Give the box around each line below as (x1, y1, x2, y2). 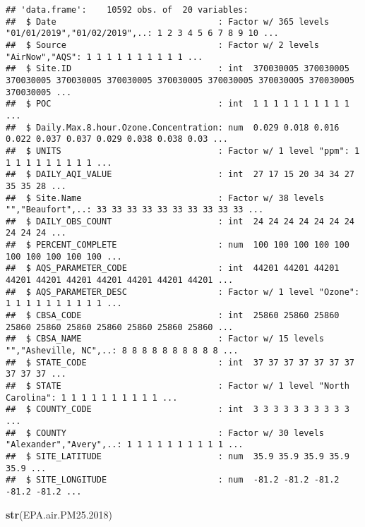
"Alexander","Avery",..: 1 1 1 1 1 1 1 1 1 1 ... (6, 440, 244, 450)
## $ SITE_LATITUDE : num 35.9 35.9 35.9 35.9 (6, 451, 349, 461)
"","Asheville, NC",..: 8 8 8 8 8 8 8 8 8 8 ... (6, 346, 239, 356)
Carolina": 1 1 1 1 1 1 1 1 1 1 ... (6, 392, 178, 403)
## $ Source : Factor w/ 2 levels (6, 40, 319, 50)
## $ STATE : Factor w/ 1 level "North (6, 381, 349, 391)
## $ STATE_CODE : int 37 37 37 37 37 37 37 (6, 357, 354, 368)
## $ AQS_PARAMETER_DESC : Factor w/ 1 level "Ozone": (6, 286, 360, 297)
